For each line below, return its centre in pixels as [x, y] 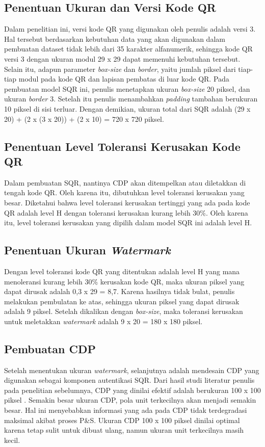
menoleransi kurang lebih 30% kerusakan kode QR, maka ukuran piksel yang [124, 281]
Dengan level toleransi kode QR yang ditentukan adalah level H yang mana [122, 271]
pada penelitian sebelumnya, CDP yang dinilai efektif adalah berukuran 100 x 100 [132, 390]
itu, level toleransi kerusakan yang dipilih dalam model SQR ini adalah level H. [128, 222]
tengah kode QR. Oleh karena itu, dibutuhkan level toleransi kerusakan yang [124, 192]
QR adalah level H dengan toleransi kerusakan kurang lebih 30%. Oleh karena [126, 212]
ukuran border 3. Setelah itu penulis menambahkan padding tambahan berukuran [131, 99]
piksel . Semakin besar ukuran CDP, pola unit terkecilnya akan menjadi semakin [130, 400]
